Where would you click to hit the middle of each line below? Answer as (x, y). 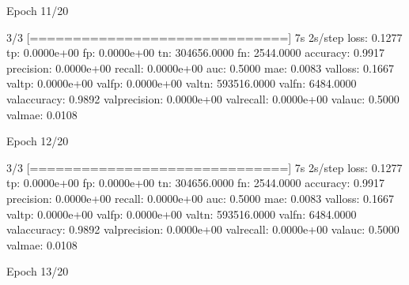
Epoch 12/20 (38, 141)
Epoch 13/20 (38, 271)
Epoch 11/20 (38, 10)
